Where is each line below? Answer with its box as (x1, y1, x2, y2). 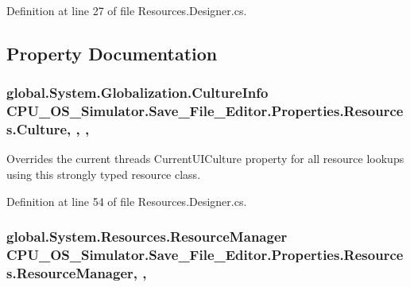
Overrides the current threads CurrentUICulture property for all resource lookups (6, 150, 404, 167)
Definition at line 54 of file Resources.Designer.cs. (6, 192, 247, 209)
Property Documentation (6, 41, 218, 65)
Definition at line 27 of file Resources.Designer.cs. (6, 2, 247, 18)
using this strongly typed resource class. (6, 166, 201, 183)
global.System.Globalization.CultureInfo (6, 83, 269, 103)
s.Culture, (6, 119, 72, 139)
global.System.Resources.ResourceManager (6, 227, 288, 246)
